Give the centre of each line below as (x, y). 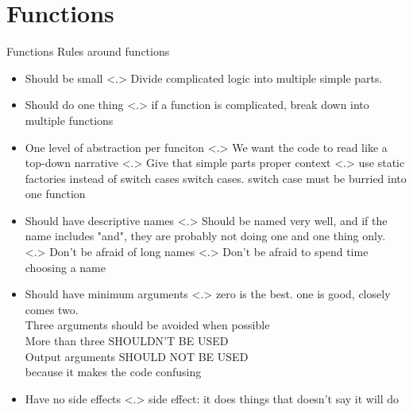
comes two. (52, 309)
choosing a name (65, 267)
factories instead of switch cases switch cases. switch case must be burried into (216, 178)
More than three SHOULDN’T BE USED (127, 341)
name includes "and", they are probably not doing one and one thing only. (205, 236)
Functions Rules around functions (88, 51)
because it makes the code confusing (113, 372)
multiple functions (69, 120)
